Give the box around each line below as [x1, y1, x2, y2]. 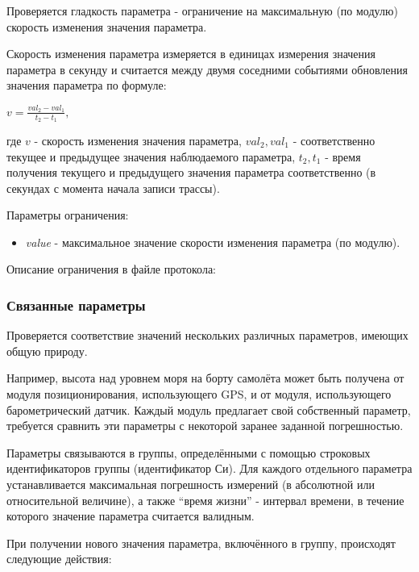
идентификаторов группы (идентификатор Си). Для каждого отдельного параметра [6, 460, 413, 477]
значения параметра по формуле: [6, 77, 167, 94]
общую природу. [6, 342, 88, 359]
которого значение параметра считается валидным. [6, 507, 255, 524]
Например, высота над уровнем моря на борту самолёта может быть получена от [6, 370, 404, 386]
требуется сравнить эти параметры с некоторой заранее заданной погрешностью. [6, 417, 404, 434]
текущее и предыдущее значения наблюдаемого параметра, [6, 148, 296, 165]
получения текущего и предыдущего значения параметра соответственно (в [6, 164, 376, 181]
